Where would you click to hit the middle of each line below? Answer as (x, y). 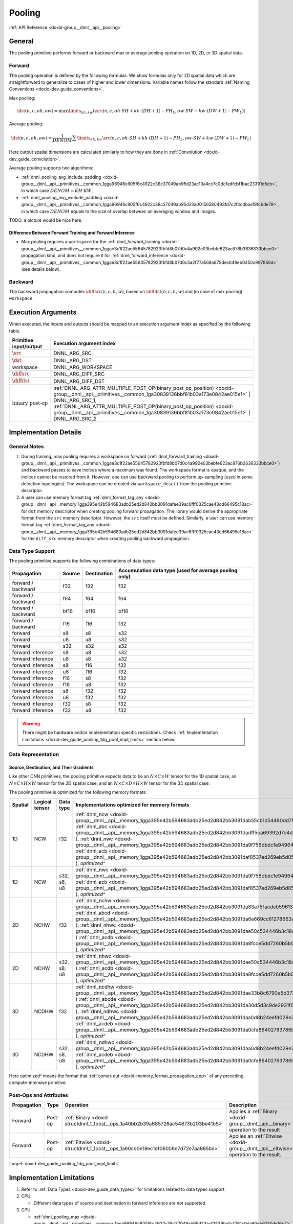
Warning (31, 723)
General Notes (26, 447)
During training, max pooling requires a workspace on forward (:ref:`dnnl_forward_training (112, 456)
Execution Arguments (43, 313)
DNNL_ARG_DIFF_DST (79, 381)
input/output (27, 347)
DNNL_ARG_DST (73, 360)
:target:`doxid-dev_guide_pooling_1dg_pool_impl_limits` (64, 1164)
